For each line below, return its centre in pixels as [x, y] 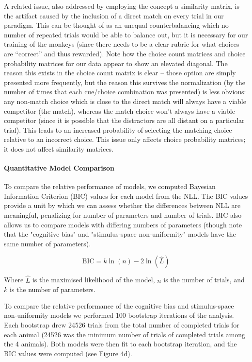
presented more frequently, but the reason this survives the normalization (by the [125, 82]
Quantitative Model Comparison [59, 168]
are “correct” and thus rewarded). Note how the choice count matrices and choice [125, 53]
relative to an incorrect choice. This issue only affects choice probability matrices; [125, 139]
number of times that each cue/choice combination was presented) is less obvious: [125, 92]
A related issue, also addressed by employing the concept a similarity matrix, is [122, 6]
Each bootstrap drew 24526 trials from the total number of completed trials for [122, 325]
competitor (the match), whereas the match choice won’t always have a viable [119, 111]
